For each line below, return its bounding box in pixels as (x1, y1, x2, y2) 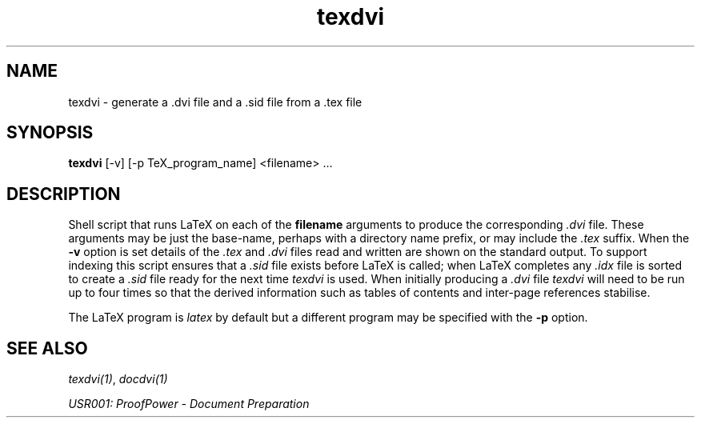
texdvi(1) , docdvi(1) (68, 372, 168, 386)
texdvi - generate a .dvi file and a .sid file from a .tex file (68, 94, 363, 109)
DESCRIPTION (6, 183, 121, 204)
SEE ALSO (6, 338, 88, 358)
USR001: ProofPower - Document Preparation (68, 397, 310, 411)
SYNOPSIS (6, 122, 94, 143)
